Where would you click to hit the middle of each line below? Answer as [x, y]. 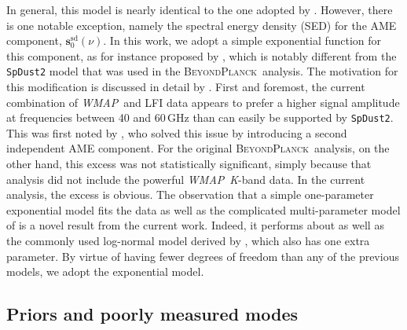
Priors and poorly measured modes [152, 314]
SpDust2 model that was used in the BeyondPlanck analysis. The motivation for [202, 71]
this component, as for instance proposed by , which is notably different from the [202, 55]
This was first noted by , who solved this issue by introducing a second [177, 132]
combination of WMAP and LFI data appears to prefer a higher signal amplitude [203, 102]
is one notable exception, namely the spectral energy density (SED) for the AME [202, 25]
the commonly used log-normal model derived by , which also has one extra [188, 241]
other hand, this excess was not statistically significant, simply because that [189, 164]
